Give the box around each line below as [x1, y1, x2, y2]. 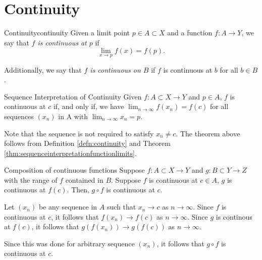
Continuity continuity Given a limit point [4, 27, 130, 38]
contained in [65, 174, 103, 185]
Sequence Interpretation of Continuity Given [4, 91, 142, 101]
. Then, [67, 184, 89, 195]
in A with [58, 111, 88, 121]
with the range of [4, 174, 58, 185]
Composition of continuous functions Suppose [4, 165, 145, 175]
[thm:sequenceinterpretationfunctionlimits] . [4, 147, 137, 158]
